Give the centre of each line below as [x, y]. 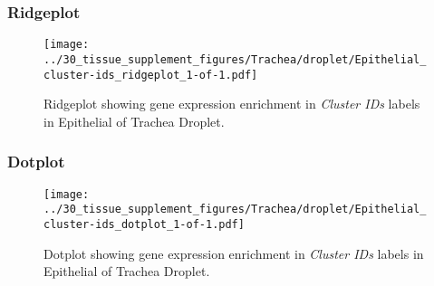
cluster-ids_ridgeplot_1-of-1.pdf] [151, 75]
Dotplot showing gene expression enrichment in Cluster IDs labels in [234, 253]
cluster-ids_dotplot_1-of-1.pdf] [144, 224]
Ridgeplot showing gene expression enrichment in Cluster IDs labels [232, 104]
